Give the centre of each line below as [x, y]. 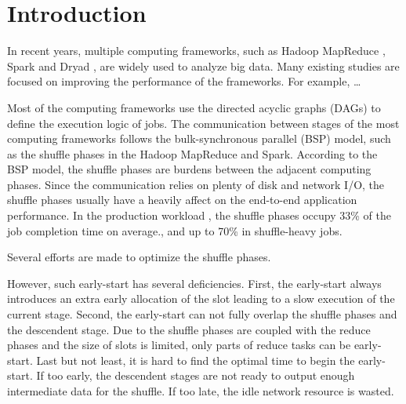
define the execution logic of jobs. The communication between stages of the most [203, 123]
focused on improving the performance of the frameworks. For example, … [184, 81]
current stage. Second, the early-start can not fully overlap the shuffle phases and [202, 314]
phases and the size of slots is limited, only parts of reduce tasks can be [179, 345]
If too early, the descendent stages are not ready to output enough [196, 375]
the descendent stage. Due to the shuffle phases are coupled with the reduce [189, 329]
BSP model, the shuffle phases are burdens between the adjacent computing [189, 169]
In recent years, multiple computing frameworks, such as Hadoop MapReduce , [196, 51]
